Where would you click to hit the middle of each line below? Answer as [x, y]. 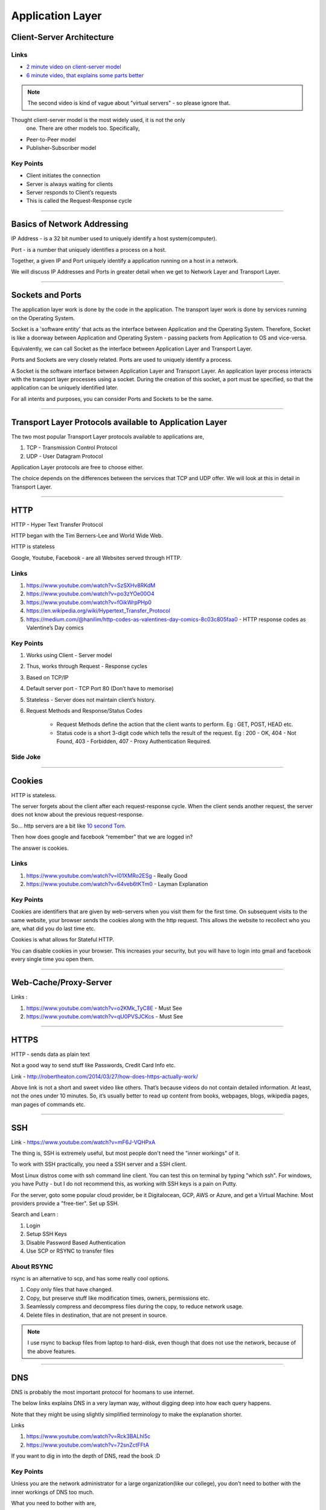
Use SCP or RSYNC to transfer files [70, 1251]
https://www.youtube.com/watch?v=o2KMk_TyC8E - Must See [104, 1008]
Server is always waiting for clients [69, 184]
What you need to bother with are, [54, 1503]
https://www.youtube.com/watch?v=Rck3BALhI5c [88, 1436]
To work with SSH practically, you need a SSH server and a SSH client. [99, 1164]
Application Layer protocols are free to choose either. [78, 467]
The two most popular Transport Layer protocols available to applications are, [108, 436]
